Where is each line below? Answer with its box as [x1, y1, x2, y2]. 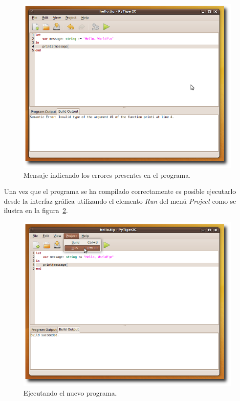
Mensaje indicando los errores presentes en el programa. [23, 169, 191, 180]
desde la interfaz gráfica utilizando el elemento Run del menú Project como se [4, 195, 236, 206]
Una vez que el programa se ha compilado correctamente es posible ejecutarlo [4, 186, 236, 196]
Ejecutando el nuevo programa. [23, 387, 117, 398]
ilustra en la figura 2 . [4, 205, 68, 215]
